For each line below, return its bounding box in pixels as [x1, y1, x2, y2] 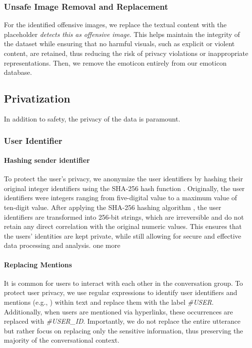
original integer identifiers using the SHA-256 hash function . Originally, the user [4, 183, 245, 193]
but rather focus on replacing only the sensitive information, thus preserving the [4, 325, 243, 335]
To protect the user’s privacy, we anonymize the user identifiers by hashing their [4, 174, 243, 184]
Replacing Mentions [4, 259, 72, 269]
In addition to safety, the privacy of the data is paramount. [4, 113, 180, 123]
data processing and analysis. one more [4, 240, 121, 250]
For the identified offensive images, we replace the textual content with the [4, 19, 227, 30]
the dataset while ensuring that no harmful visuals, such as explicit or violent [4, 38, 235, 49]
